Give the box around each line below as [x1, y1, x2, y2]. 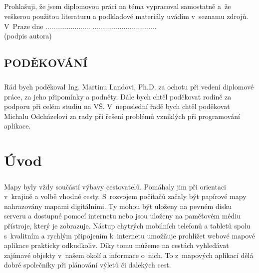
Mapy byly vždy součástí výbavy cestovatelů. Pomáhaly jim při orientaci [4, 181, 227, 191]
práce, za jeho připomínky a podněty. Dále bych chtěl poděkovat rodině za [4, 91, 232, 101]
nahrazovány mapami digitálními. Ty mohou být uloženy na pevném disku [4, 200, 232, 211]
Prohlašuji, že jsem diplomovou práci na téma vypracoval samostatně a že [4, 1, 231, 11]
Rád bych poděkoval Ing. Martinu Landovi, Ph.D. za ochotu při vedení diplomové [4, 81, 254, 91]
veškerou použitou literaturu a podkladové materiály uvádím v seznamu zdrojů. [4, 10, 249, 21]
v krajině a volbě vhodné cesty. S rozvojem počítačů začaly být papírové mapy [4, 191, 247, 201]
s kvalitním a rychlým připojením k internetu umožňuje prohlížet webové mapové [4, 230, 256, 240]
